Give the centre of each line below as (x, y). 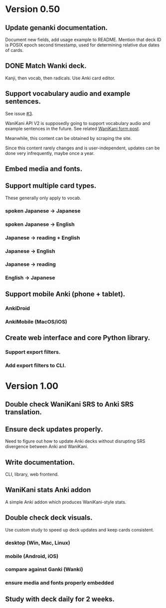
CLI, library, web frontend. (32, 474)
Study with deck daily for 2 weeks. (60, 599)
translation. (24, 412)
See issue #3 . (19, 113)
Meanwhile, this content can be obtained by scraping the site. (69, 138)
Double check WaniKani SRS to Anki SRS (70, 404)
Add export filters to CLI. (36, 365)
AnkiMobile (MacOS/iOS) (36, 322)
